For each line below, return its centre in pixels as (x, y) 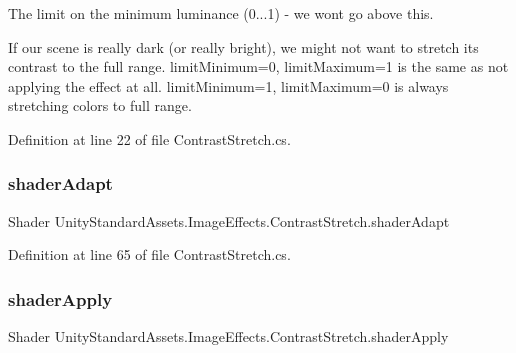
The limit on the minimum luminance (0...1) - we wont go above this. (221, 13)
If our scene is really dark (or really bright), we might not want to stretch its (243, 46)
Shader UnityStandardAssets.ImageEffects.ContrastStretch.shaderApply (228, 336)
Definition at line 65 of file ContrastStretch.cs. (149, 254)
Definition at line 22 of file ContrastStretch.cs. (149, 138)
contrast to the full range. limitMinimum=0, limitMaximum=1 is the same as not (258, 66)
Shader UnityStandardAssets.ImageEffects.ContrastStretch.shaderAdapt (229, 220)
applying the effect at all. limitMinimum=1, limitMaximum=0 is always (228, 85)
